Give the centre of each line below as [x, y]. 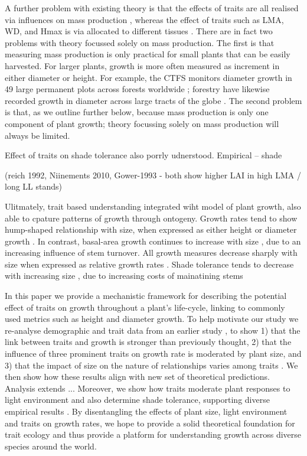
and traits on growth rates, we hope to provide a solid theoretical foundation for [150, 423]
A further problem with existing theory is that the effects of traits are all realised [152, 8]
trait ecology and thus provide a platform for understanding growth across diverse [153, 434]
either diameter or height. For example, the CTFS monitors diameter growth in [148, 77]
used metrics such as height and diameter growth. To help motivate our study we [152, 319]
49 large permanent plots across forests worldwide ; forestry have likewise [137, 89]
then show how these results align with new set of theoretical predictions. [137, 377]
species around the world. [51, 446]
